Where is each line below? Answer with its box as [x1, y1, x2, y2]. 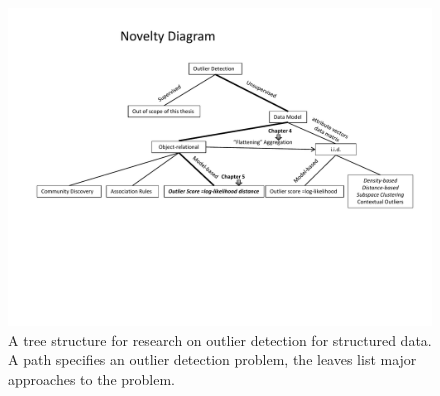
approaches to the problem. [8, 368, 175, 389]
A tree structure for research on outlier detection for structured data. [8, 329, 432, 350]
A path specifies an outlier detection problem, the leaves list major [8, 349, 417, 370]
